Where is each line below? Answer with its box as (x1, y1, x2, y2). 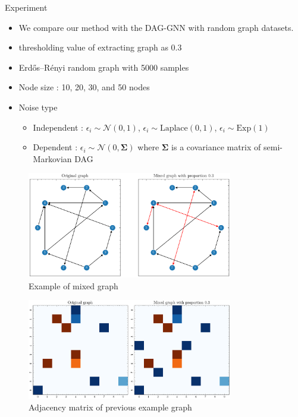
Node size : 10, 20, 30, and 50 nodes (18, 81, 150, 93)
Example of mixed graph (29, 279, 118, 292)
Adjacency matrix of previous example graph (29, 401, 192, 413)
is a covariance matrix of (171, 141, 261, 153)
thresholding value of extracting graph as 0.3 (18, 41, 182, 53)
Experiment (5, 1, 48, 13)
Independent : (33, 121, 83, 133)
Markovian (33, 152, 72, 165)
